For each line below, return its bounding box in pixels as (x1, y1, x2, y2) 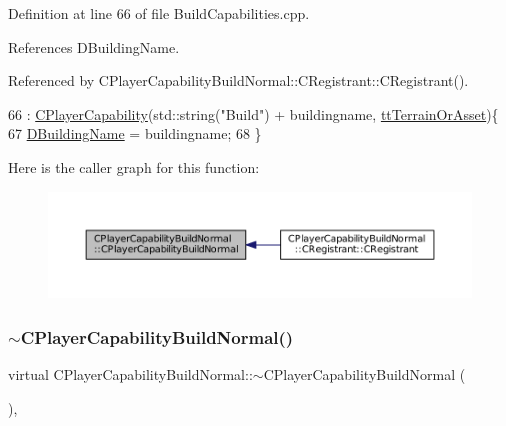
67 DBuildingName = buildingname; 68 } (8, 123, 262, 144)
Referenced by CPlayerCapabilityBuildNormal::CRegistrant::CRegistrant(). (8, 70, 469, 91)
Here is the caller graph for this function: (8, 156, 260, 177)
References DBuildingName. (8, 36, 180, 57)
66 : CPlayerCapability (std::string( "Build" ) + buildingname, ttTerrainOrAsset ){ (8, 103, 499, 124)
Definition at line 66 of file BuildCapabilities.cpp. (8, 3, 310, 23)
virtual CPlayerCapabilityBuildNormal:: (8, 363, 253, 384)
